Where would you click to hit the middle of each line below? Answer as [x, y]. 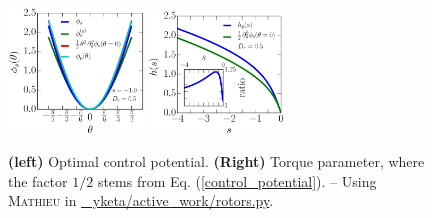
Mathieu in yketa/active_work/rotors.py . [141, 200]
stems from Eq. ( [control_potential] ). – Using [237, 180]
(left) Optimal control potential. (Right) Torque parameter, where [216, 161]
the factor [38, 180]
